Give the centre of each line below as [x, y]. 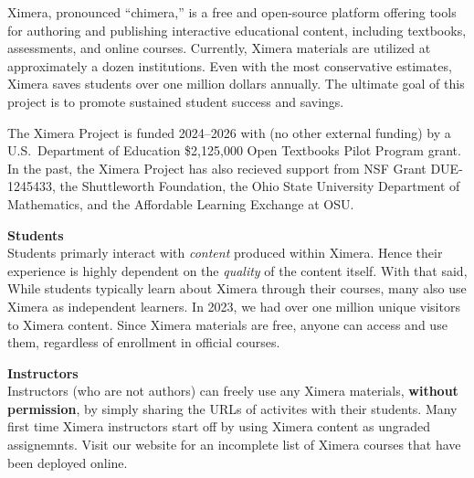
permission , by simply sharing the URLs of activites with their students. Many [232, 408]
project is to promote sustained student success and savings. [176, 101]
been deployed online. [68, 462]
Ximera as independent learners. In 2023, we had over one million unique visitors [234, 306]
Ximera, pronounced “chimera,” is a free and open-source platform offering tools [232, 12]
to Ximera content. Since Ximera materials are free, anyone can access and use [227, 324]
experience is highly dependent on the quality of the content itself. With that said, [237, 270]
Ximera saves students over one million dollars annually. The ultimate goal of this [236, 84]
